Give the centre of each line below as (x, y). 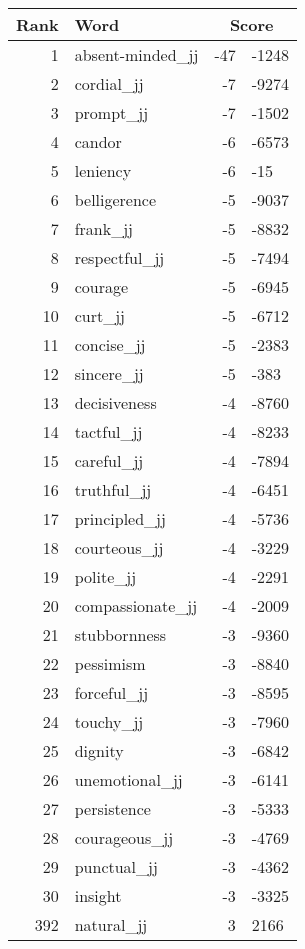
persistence (112, 808)
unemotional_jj (128, 779)
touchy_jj (109, 721)
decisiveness (115, 402)
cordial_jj (109, 83)
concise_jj (110, 344)
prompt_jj (111, 112)
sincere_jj (109, 373)
